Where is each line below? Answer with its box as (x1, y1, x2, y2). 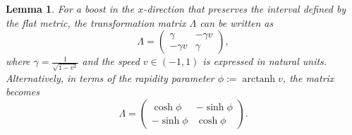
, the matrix (282, 70, 334, 85)
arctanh (242, 74, 276, 84)
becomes (6, 84, 40, 99)
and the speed (82, 54, 140, 69)
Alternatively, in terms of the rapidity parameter (6, 70, 214, 85)
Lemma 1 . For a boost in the (6, 1, 135, 16)
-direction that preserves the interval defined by (143, 1, 346, 16)
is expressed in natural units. (202, 54, 327, 69)
